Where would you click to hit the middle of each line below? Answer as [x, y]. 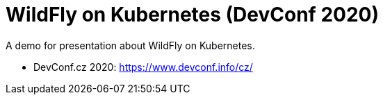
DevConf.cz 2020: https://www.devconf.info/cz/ [143, 67]
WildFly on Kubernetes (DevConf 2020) [192, 15]
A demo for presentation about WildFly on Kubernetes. [130, 45]
